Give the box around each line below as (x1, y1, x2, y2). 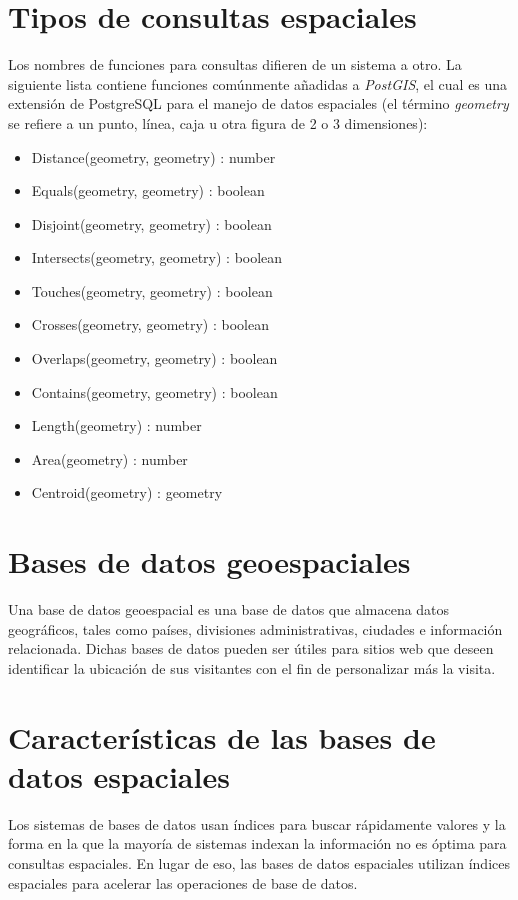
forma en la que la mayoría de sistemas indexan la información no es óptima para (8, 833, 507, 854)
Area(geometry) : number (31, 448, 188, 469)
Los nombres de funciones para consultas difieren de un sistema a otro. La (8, 54, 462, 75)
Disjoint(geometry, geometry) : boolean (31, 213, 272, 234)
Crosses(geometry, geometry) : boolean (31, 314, 269, 335)
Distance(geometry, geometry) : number (31, 146, 276, 167)
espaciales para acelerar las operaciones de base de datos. (8, 872, 358, 893)
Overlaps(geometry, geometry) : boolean (31, 348, 278, 369)
